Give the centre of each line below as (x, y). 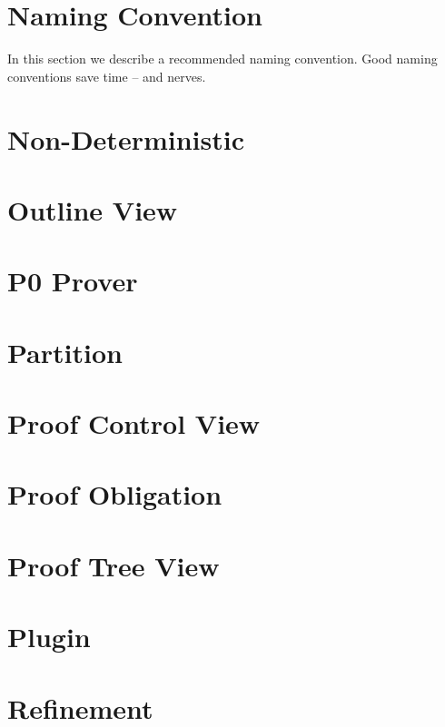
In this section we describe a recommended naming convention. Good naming (222, 59)
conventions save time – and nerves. (107, 76)
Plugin (49, 637)
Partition (65, 352)
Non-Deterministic (126, 138)
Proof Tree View (114, 565)
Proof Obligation (115, 494)
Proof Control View (134, 423)
